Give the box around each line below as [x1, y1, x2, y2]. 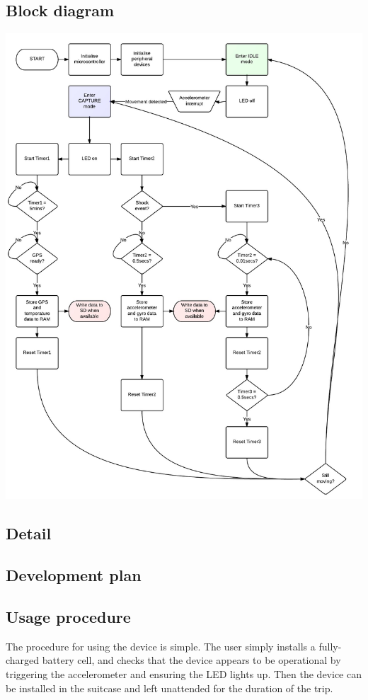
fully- [318, 638, 342, 653]
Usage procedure [6, 606, 131, 628]
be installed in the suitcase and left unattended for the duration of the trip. [6, 680, 333, 695]
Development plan [6, 564, 142, 586]
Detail [6, 522, 52, 544]
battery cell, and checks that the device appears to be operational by [42, 653, 341, 667]
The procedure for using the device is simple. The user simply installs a [6, 638, 316, 653]
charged [6, 653, 40, 667]
